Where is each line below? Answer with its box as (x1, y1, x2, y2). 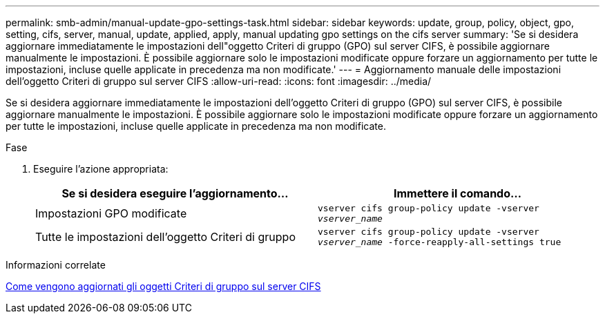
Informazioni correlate (6, 259, 106, 271)
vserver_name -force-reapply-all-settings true (318, 237, 561, 247)
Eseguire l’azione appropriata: (33, 163, 169, 175)
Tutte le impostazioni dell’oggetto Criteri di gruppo (35, 230, 296, 244)
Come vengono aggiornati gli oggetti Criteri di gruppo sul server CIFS (6, 280, 321, 292)
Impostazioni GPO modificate (35, 206, 187, 220)
